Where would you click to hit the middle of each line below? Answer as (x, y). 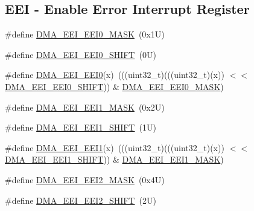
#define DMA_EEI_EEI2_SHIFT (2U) (81, 200)
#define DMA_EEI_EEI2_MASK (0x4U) (85, 179)
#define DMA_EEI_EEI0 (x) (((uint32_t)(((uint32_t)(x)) (115, 75)
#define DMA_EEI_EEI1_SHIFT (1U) (81, 127)
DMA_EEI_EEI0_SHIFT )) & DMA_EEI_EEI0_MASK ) (114, 86)
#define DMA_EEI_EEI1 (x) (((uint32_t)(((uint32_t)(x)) (115, 147)
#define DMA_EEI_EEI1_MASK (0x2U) (85, 107)
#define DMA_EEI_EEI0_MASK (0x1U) (85, 34)
